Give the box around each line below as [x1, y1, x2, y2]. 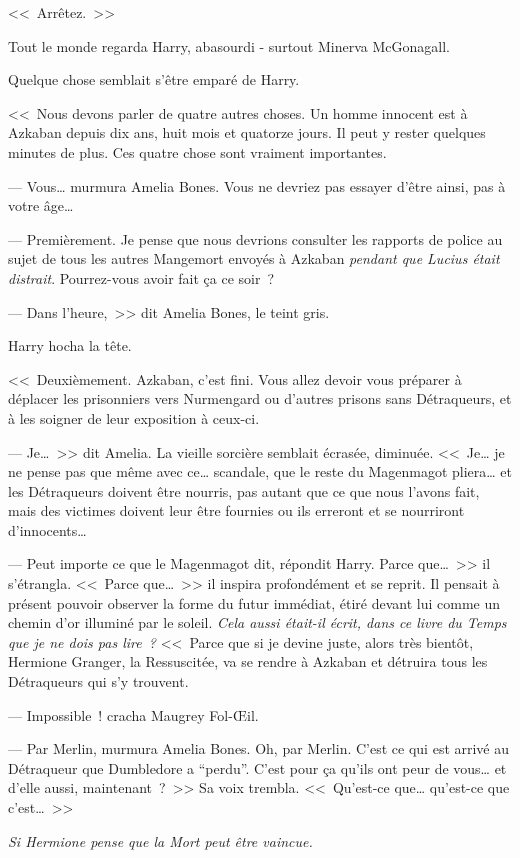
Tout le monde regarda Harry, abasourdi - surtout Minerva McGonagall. [8, 35, 450, 56]
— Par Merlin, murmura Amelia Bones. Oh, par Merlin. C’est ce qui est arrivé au [8, 738, 510, 759]
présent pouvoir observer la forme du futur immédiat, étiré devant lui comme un [8, 592, 500, 613]
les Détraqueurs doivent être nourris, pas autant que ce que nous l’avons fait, [8, 480, 480, 501]
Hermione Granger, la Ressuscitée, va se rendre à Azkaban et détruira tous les [8, 651, 488, 672]
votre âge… [8, 195, 74, 216]
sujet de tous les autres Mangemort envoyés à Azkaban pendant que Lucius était [8, 248, 500, 269]
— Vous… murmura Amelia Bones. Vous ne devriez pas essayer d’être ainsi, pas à [8, 175, 506, 196]
